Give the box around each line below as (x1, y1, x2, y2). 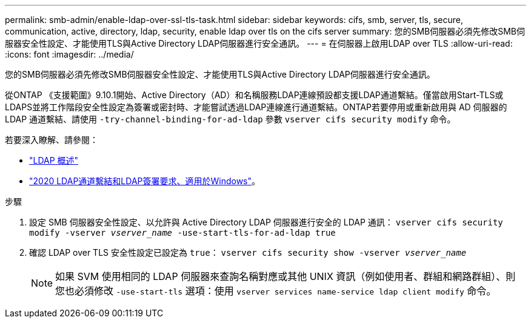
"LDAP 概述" (29, 155, 79, 165)
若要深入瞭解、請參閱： (5, 135, 98, 145)
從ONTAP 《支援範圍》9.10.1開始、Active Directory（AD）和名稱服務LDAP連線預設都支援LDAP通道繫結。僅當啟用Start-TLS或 (5, 90, 504, 100)
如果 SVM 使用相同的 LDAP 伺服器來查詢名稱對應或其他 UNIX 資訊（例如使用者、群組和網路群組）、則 (55, 270, 516, 282)
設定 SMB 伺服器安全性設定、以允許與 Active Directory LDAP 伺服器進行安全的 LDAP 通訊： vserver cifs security (29, 217, 503, 227)
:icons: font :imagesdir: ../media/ (5, 49, 134, 59)
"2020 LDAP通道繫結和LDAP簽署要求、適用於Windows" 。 (29, 176, 261, 186)
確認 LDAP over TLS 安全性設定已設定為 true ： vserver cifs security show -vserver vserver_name (29, 247, 467, 258)
